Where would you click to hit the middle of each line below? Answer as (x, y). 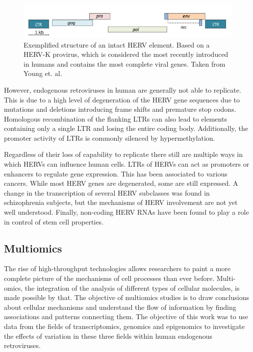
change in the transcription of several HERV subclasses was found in (107, 192)
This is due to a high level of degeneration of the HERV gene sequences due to (122, 99)
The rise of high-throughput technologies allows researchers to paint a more (117, 268)
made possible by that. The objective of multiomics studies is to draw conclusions (126, 297)
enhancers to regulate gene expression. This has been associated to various (116, 173)
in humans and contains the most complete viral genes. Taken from (125, 63)
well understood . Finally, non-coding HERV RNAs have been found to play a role (126, 212)
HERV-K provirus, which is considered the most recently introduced (126, 54)
